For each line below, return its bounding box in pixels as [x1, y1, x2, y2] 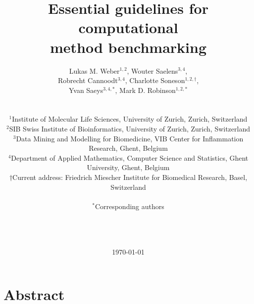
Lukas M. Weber [69, 65, 120, 76]
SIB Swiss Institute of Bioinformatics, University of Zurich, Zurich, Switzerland [9, 124, 251, 134]
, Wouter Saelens [127, 65, 178, 76]
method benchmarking [50, 37, 206, 57]
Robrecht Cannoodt [57, 75, 118, 86]
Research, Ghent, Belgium [89, 143, 168, 153]
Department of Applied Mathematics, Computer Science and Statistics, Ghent [11, 152, 249, 163]
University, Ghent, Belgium [87, 162, 170, 173]
